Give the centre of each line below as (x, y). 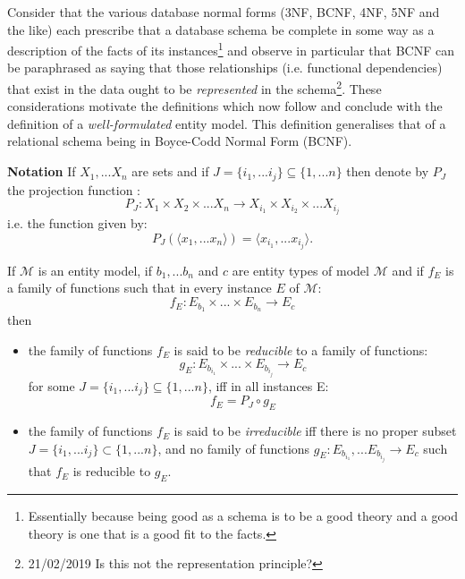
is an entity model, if (95, 270)
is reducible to (112, 471)
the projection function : (74, 189)
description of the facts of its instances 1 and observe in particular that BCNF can (231, 49)
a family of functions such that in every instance (139, 288)
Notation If (42, 171)
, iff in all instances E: (268, 385)
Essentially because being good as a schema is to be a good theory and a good (243, 516)
